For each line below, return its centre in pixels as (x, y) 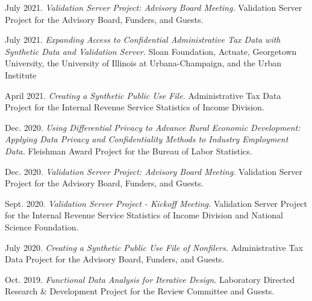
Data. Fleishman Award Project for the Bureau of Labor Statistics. (129, 150)
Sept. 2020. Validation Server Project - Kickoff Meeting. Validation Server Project (156, 203)
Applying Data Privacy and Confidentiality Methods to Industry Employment (147, 139)
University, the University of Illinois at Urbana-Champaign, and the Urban (143, 63)
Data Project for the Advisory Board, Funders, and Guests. (115, 259)
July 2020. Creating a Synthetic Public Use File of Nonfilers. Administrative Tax (154, 247)
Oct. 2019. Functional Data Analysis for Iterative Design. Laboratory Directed (150, 279)
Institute (21, 74)
